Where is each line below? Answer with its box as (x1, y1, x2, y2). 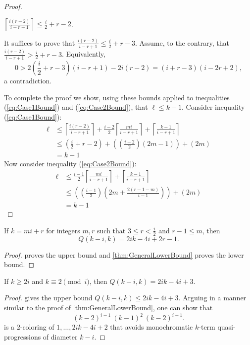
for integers (46, 225, 80, 235)
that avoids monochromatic (110, 322, 193, 332)
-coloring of (20, 322, 54, 332)
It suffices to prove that (4, 37, 75, 48)
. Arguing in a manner (178, 292, 247, 303)
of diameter (43, 331, 78, 342)
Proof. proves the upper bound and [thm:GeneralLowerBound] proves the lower (4, 249, 244, 260)
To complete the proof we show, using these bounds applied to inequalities (4, 92, 230, 102)
